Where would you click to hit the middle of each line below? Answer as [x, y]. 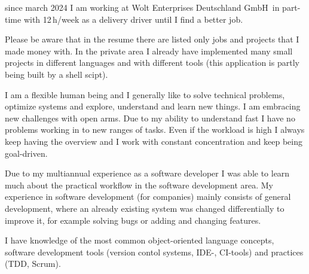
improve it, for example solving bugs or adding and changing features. [133, 220]
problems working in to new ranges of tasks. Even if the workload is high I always [155, 130]
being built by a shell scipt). [56, 74]
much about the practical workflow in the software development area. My [139, 185]
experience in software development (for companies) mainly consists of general [148, 197]
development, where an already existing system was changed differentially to [145, 208]
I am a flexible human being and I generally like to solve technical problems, [145, 94]
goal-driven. [26, 153]
